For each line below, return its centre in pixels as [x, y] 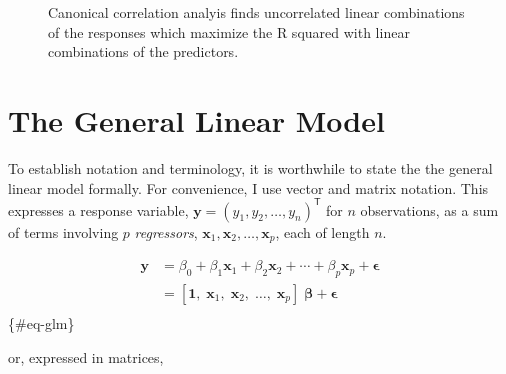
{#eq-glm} [41, 322]
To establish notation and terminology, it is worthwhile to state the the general [250, 167]
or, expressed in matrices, [86, 356]
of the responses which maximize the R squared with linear [229, 31]
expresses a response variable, [98, 209]
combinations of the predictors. [143, 51]
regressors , [166, 231]
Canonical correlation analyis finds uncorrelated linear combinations [256, 12]
